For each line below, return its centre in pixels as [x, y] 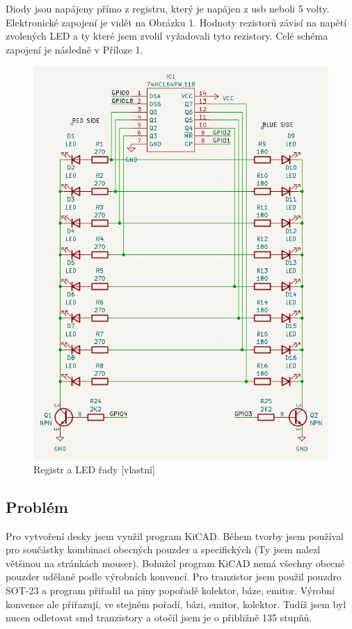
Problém [37, 506]
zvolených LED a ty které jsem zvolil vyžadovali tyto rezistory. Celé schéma [167, 36]
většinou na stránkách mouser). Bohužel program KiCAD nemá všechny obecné [175, 563]
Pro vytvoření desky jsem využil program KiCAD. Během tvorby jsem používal [175, 536]
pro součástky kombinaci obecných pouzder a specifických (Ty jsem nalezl [163, 549]
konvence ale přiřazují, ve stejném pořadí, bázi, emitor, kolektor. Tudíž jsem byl [176, 604]
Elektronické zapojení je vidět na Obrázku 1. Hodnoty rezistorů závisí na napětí [176, 22]
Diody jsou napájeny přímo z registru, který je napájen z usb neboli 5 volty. [168, 8]
